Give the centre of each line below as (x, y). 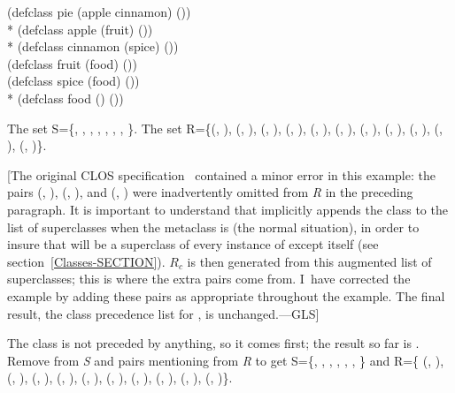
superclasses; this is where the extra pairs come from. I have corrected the (209, 279)
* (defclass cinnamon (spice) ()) (93, 46)
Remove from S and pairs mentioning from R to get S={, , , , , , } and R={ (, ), (226, 360)
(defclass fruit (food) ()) (72, 63)
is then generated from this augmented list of (309, 261)
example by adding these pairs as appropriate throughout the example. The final (226, 295)
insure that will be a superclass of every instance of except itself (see (193, 244)
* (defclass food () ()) (66, 98)
